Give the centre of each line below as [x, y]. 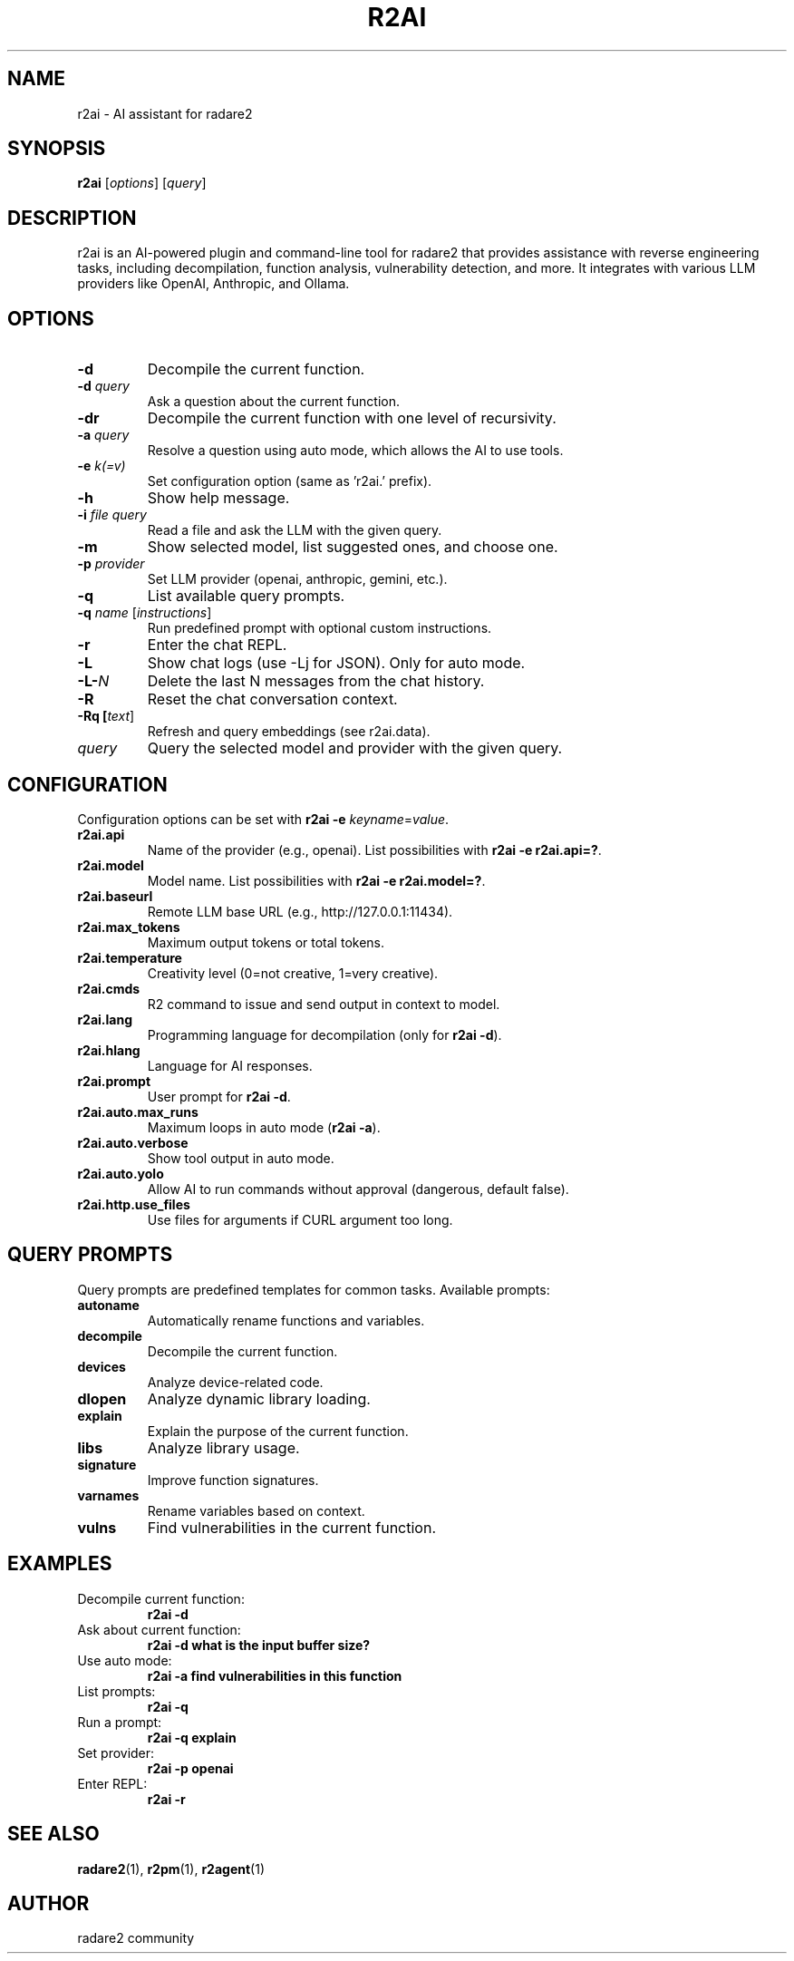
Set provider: [116, 1752]
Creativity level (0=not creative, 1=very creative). [293, 973]
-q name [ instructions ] [145, 613]
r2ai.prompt [114, 1081]
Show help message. [218, 498]
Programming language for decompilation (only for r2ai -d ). [324, 1034]
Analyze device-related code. [235, 1382]
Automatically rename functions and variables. [286, 1320]
